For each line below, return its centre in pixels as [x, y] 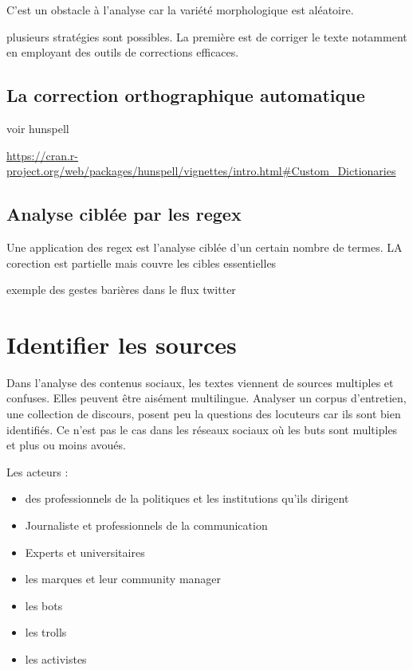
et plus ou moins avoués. [66, 445]
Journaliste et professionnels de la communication [146, 525]
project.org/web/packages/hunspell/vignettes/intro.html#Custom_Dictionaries [201, 171]
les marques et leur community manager [123, 579]
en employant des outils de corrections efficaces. [123, 52]
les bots [44, 605]
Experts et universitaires [85, 552]
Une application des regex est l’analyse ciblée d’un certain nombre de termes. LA [205, 247]
